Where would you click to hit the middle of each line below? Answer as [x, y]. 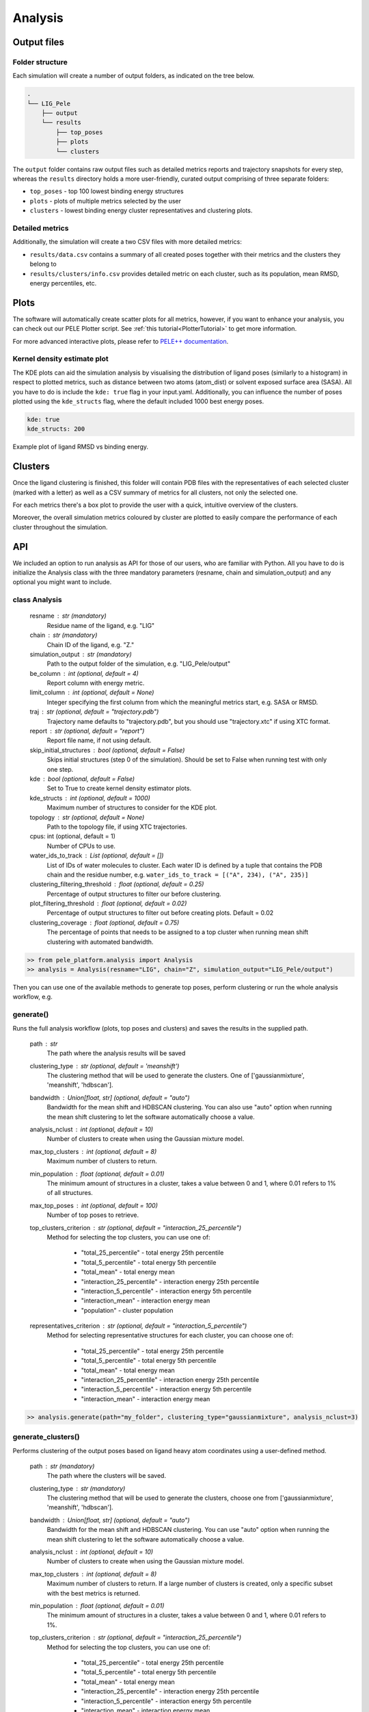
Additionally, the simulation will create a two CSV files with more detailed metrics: [127, 242]
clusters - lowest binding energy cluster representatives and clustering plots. [141, 211]
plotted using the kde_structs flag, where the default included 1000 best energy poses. [138, 401]
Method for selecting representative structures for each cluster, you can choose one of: [170, 1335]
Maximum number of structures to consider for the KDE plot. [132, 807]
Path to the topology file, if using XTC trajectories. [117, 827]
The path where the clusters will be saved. [107, 1476]
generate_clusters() [46, 1437]
